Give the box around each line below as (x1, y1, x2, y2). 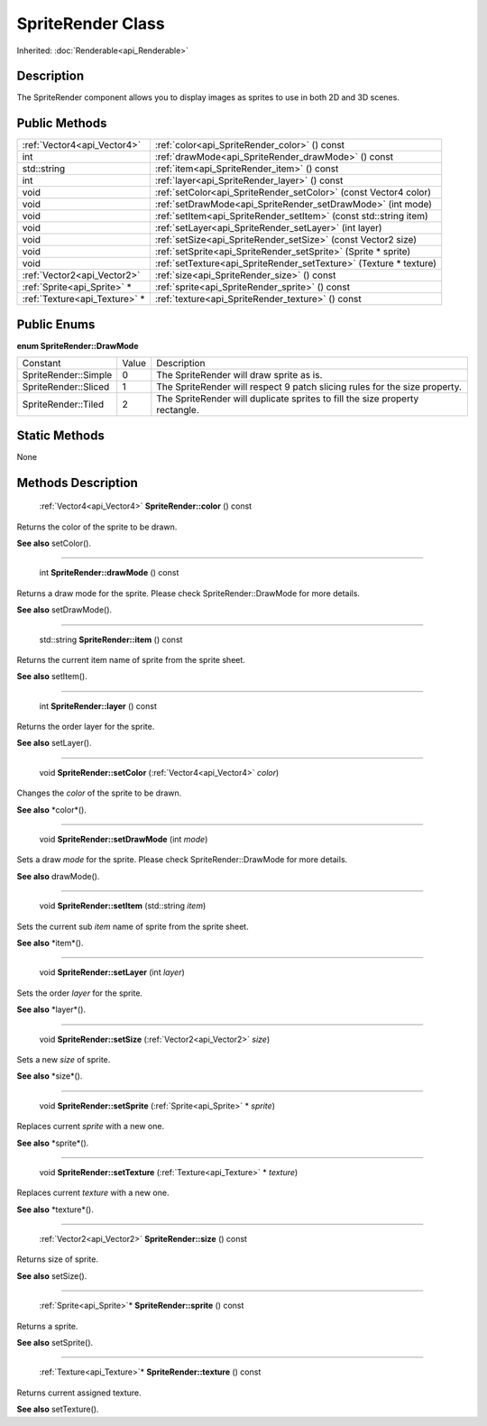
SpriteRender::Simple (22, 369, 113, 382)
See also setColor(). (16, 538, 92, 548)
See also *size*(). (16, 1071, 83, 1081)
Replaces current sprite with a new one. (16, 1121, 165, 1132)
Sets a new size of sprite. (16, 1053, 111, 1064)
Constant (22, 357, 61, 370)
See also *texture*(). (16, 1204, 94, 1215)
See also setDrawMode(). (16, 604, 113, 615)
